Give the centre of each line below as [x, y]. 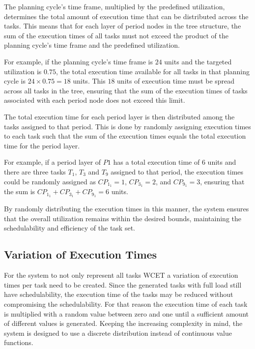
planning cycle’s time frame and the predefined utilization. [92, 45]
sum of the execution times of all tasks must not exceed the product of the [116, 35]
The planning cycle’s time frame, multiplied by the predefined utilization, [114, 6]
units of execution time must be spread [176, 81]
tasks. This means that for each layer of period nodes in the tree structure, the [123, 26]
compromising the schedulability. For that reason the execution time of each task [126, 304]
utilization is [23, 71]
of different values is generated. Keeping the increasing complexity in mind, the [123, 323]
